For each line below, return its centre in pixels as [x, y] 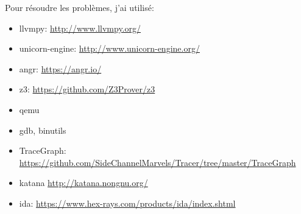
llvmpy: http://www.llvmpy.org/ [80, 28]
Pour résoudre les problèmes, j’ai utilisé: [80, 7]
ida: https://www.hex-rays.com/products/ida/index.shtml [127, 203]
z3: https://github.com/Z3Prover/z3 [87, 89]
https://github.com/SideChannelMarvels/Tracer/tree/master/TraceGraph [158, 162]
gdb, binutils [43, 130]
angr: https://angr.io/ [60, 68]
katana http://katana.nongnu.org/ [83, 183]
